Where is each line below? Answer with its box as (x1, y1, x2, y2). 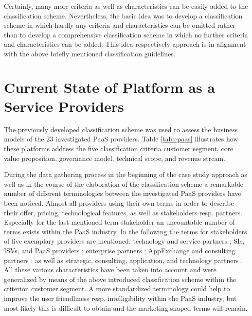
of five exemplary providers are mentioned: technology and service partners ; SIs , (4, 236, 245, 246)
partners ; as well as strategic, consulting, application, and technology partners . (4, 255, 243, 265)
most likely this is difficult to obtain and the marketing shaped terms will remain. (4, 302, 248, 313)
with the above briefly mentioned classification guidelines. (4, 48, 176, 58)
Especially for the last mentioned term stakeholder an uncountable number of (4, 217, 235, 227)
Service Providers (4, 96, 124, 116)
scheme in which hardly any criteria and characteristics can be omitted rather (4, 20, 236, 30)
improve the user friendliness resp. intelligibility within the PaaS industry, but (4, 293, 237, 303)
